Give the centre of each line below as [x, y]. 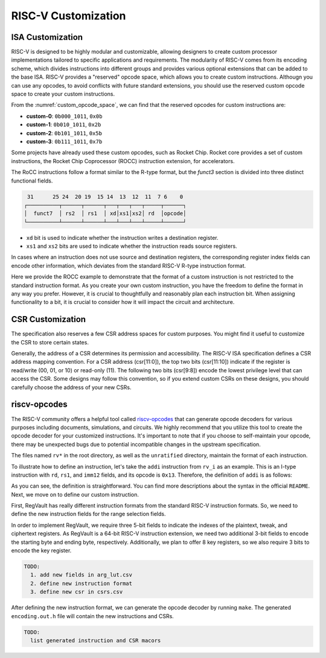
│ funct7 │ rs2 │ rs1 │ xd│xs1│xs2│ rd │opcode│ [105, 214]
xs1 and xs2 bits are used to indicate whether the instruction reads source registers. [132, 246]
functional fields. [32, 181]
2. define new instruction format [81, 583]
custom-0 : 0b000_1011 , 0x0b [64, 116]
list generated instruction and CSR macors [96, 640]
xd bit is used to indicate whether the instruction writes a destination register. [122, 237]
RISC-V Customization [69, 16]
